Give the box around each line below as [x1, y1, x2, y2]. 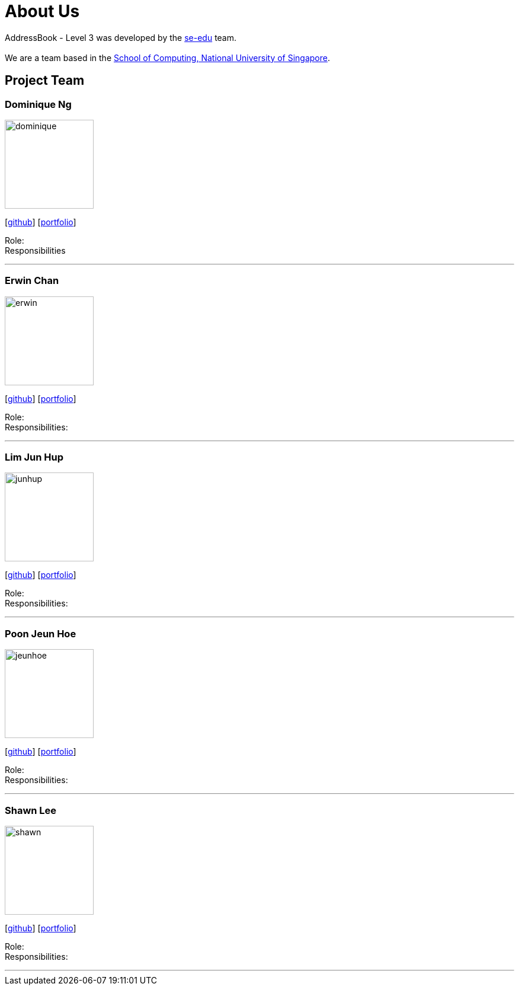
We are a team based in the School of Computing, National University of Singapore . [5, 52, 331, 63]
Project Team [5, 73, 85, 88]
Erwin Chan [5, 274, 59, 287]
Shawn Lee [5, 804, 57, 816]
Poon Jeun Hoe [5, 627, 76, 640]
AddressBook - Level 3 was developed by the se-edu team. [5, 32, 237, 43]
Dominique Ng [5, 98, 72, 110]
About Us [5, 1, 80, 21]
